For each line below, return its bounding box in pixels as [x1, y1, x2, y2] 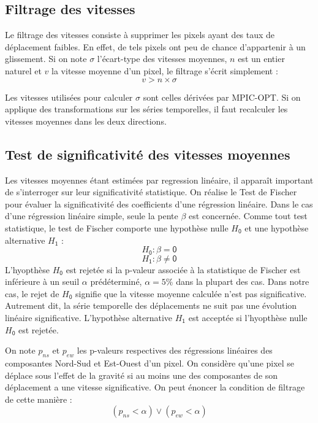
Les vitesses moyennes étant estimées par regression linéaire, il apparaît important [5, 173, 314, 186]
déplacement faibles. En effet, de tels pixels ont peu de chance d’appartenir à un [5, 40, 306, 53]
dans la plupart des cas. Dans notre [176, 275, 309, 288]
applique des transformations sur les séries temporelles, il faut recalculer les [5, 103, 288, 115]
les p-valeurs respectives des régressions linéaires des [77, 344, 273, 357]
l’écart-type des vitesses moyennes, [97, 52, 227, 65]
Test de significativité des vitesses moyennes [5, 144, 290, 163]
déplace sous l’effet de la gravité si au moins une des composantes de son [5, 368, 278, 381]
